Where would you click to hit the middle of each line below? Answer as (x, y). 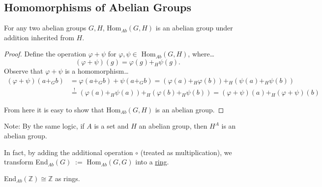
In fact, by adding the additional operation (69, 152)
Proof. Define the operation (45, 54)
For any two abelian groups (45, 28)
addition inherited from (39, 37)
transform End (26, 162)
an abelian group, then (173, 126)
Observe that (24, 70)
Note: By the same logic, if (44, 126)
